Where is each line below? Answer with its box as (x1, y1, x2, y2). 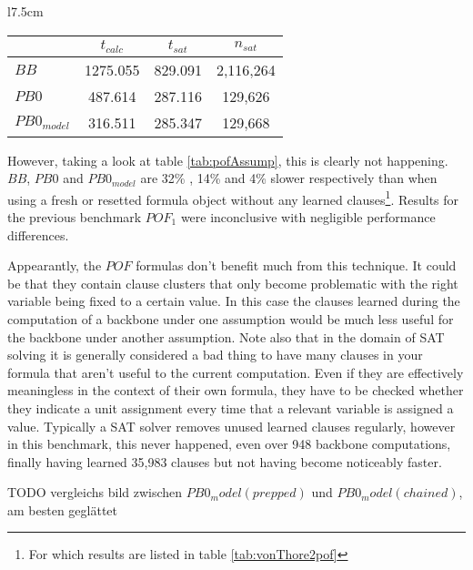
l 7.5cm (7, 2, 44, 20)
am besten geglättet (7, 500, 118, 519)
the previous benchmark (7, 207, 142, 226)
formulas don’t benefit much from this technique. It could (136, 256, 457, 275)
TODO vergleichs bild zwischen (7, 483, 183, 502)
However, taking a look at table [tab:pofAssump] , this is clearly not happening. (7, 150, 448, 169)
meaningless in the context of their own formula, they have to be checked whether (7, 381, 464, 400)
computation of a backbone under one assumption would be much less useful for (7, 309, 454, 328)
